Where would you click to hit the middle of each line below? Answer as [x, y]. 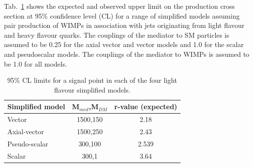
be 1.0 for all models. [35, 63]
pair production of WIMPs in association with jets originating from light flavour [124, 25]
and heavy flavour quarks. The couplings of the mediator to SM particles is [117, 35]
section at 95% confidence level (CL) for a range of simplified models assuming [122, 15]
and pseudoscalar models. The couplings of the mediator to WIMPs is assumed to [127, 54]
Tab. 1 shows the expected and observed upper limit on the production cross [119, 6]
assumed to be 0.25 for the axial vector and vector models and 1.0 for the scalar [124, 44]
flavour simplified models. [92, 89]
